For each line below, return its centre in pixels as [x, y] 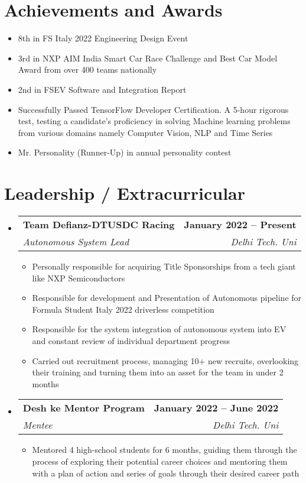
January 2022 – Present [240, 224]
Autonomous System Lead [76, 241]
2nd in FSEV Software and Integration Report [102, 89]
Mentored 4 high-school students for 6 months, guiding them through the [165, 450]
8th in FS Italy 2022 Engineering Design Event [103, 38]
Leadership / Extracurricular [125, 193]
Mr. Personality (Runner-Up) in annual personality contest [125, 152]
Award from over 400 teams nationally [87, 69]
